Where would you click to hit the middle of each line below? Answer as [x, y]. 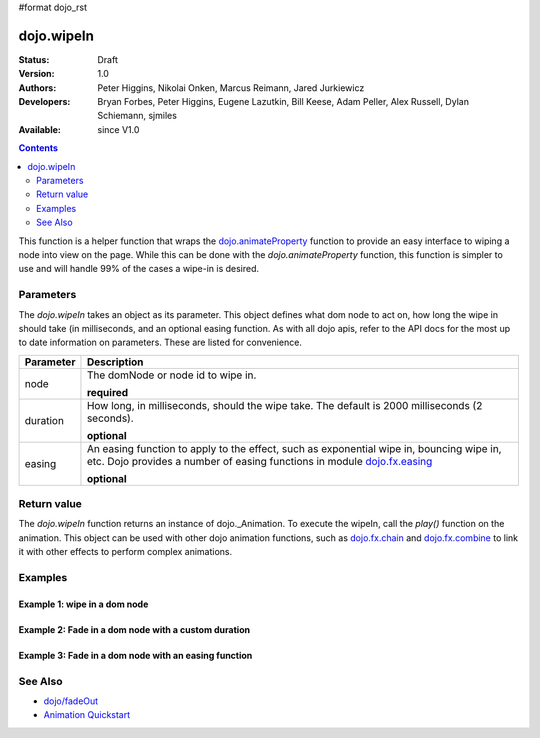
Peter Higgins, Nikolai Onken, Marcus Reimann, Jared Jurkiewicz [231, 87]
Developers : [44, 102]
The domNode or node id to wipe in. [171, 375]
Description [115, 362]
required [107, 392]
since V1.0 [118, 129]
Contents [38, 148]
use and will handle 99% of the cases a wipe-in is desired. [139, 269]
